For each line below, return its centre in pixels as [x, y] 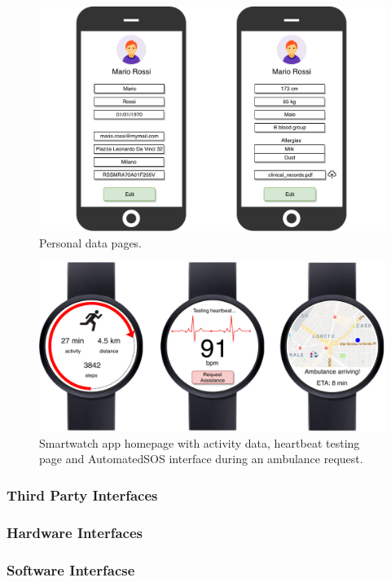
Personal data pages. [90, 242]
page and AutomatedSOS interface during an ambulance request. [201, 459]
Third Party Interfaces [82, 494]
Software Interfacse [71, 569]
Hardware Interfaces [75, 532]
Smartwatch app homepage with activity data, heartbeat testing [200, 442]
